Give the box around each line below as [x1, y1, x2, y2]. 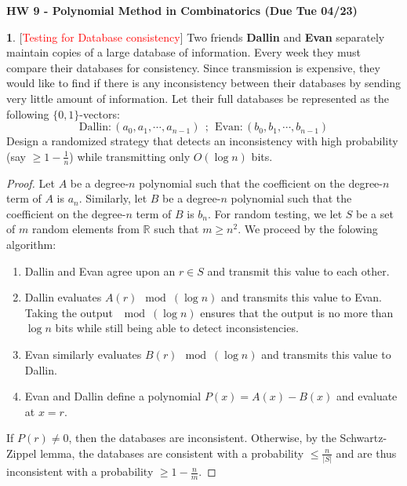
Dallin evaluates [24, 289, 102, 305]
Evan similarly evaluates [24, 345, 142, 362]
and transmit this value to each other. [207, 262, 390, 279]
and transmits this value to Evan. [220, 289, 382, 305]
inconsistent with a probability [6, 463, 154, 480]
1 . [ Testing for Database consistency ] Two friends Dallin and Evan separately [6, 28, 385, 45]
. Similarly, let [78, 190, 147, 206]
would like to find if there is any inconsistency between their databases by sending [6, 75, 401, 91]
